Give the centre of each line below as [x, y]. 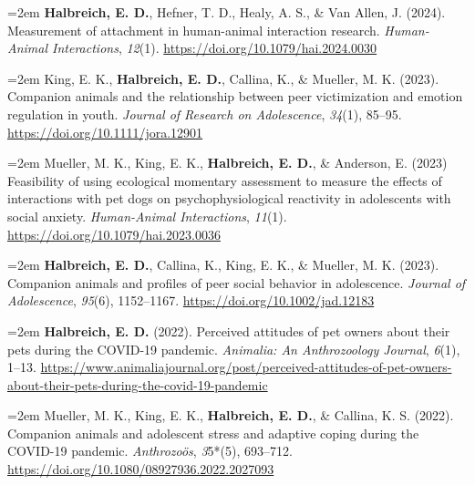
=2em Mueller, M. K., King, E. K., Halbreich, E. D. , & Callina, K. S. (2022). [231, 415]
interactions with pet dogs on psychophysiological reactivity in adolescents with [229, 198]
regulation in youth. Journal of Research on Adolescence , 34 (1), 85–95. [205, 114]
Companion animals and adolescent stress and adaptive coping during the [213, 433]
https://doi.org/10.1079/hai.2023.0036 [114, 234]
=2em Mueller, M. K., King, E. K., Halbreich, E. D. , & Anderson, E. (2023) [227, 163]
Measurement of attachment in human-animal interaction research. [194, 30]
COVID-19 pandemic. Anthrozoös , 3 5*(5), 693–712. [150, 451]
